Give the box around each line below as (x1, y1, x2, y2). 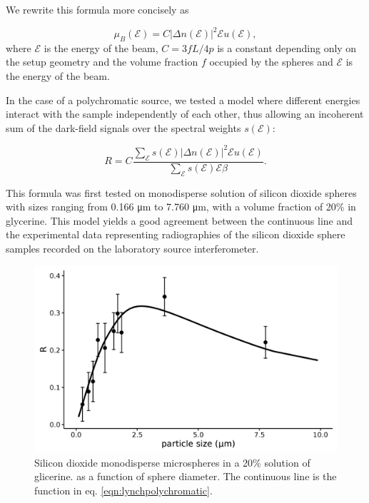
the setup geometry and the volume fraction (6, 54, 198, 69)
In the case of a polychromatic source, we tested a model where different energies (6, 92, 360, 107)
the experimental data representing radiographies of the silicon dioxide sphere (6, 227, 345, 242)
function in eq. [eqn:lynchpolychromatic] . (34, 483, 213, 498)
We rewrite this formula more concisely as (6, 2, 189, 16)
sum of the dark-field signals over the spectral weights (6, 120, 241, 135)
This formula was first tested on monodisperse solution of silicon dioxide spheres (6, 185, 357, 200)
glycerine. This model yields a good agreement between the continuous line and (6, 213, 353, 228)
